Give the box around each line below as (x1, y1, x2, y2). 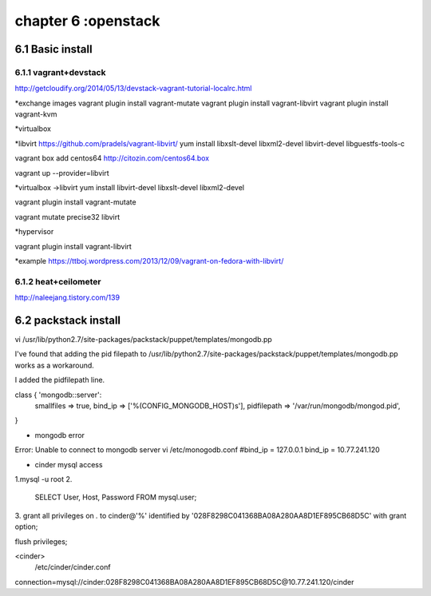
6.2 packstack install (14, 313, 121, 327)
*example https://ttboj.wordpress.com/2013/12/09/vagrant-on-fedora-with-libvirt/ (14, 256, 284, 265)
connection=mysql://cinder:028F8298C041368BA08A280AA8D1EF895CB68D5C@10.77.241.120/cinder (14, 577, 354, 586)
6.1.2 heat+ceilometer (14, 276, 101, 287)
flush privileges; (14, 536, 68, 546)
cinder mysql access (34, 459, 103, 469)
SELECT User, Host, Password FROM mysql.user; (34, 492, 197, 503)
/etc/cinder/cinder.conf (34, 562, 111, 572)
